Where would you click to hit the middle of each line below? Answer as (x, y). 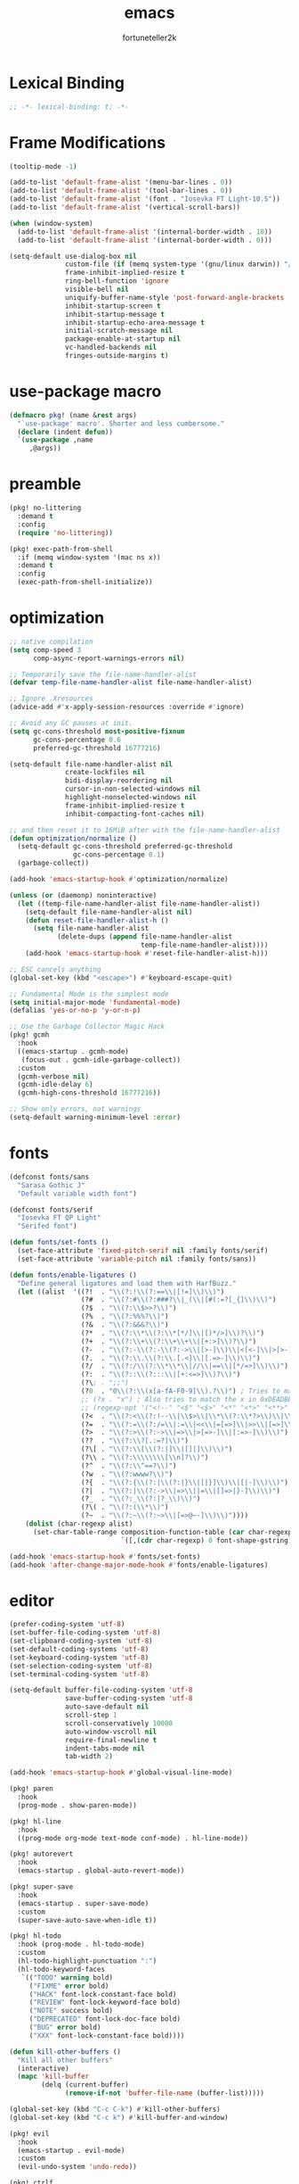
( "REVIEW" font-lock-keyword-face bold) (105, 2002)
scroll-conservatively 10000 (119, 1723)
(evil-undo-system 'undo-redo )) (77, 2167)
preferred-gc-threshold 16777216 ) (97, 748)
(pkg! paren (31, 1789)
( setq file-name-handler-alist (91, 929)
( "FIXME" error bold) (69, 1986)
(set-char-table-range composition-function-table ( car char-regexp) (164, 1532)
